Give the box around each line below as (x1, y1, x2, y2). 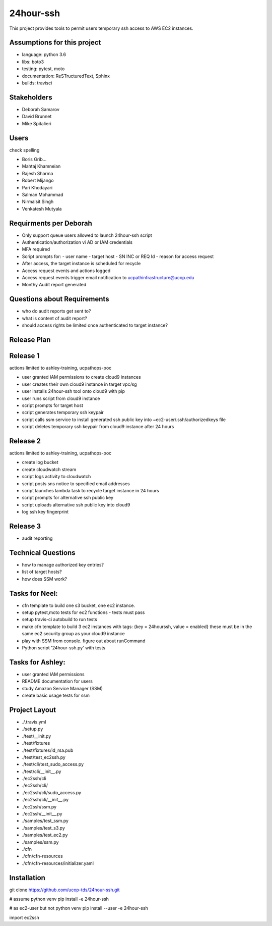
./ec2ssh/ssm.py (22, 803, 57, 810)
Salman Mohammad (22, 191, 63, 197)
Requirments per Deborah (9, 219, 93, 227)
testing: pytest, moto (22, 66, 65, 72)
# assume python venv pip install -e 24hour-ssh (9, 896, 109, 902)
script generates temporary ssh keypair (22, 409, 104, 416)
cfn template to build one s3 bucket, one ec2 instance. (22, 602, 135, 608)
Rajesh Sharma (22, 170, 53, 176)
